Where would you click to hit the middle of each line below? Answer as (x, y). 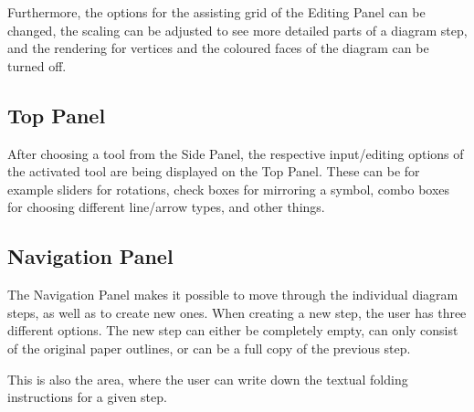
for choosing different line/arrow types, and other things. (166, 207)
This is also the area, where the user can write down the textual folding (208, 379)
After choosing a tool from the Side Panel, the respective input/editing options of (236, 153)
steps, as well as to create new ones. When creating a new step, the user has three (237, 312)
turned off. (37, 65)
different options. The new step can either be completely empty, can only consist (233, 330)
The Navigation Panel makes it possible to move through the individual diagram (233, 295)
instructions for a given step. (87, 397)
